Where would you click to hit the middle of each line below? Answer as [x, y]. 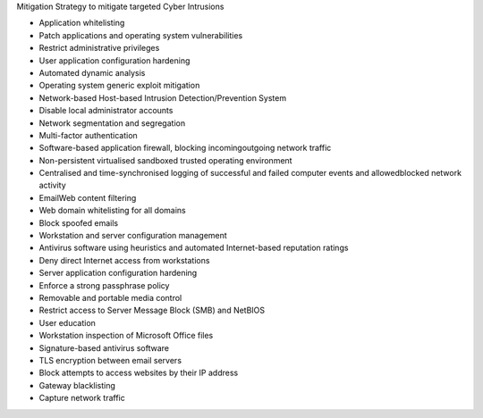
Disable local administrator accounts [106, 111]
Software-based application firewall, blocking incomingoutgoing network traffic [185, 148]
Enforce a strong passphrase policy [104, 285]
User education [67, 322]
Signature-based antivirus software [104, 347]
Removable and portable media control [110, 297]
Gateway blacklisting [77, 385]
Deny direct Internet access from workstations [124, 260]
